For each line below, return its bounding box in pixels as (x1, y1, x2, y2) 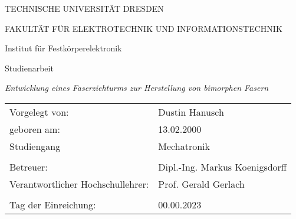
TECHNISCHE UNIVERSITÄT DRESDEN (5, 2, 164, 14)
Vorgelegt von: (9, 104, 69, 119)
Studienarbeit (5, 61, 54, 74)
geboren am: (9, 122, 60, 136)
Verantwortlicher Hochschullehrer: (9, 176, 149, 191)
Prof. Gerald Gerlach (158, 176, 245, 191)
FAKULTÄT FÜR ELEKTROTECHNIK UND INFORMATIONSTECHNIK (5, 22, 282, 34)
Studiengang (9, 139, 61, 153)
